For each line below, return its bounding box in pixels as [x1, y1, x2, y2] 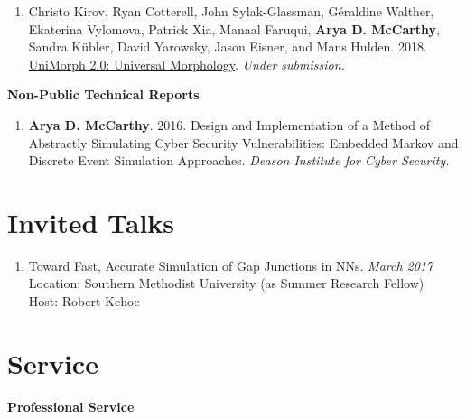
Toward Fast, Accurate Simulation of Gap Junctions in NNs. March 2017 [28, 256, 433, 275]
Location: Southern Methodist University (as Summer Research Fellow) [28, 274, 424, 293]
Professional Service [7, 396, 135, 415]
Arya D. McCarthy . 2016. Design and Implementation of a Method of [28, 115, 431, 134]
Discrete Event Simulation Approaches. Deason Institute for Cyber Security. [28, 151, 450, 170]
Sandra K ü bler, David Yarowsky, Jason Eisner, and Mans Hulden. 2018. [28, 37, 427, 56]
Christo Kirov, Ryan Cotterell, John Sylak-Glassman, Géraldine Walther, [28, 2, 434, 20]
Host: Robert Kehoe [28, 292, 140, 311]
